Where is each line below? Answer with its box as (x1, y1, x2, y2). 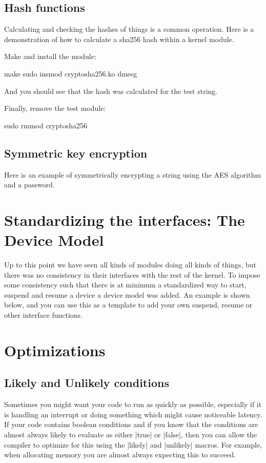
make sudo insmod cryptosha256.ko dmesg (4, 68, 137, 79)
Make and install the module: (4, 51, 96, 62)
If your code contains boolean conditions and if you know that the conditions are (4, 419, 258, 430)
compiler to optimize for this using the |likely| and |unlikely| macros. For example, (4, 439, 262, 450)
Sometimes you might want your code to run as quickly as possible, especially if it (4, 399, 262, 410)
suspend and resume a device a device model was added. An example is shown (4, 289, 250, 300)
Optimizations (4, 339, 106, 360)
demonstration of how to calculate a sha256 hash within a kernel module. (4, 33, 234, 44)
